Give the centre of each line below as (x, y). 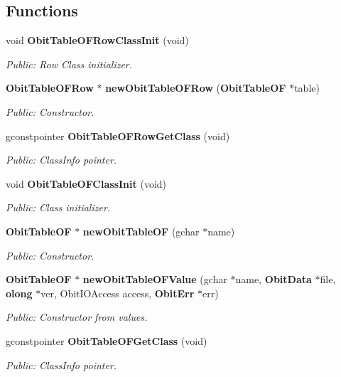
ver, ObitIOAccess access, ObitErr (118, 293)
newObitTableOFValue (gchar (155, 279)
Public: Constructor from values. (77, 317)
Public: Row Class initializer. (69, 64)
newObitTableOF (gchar (141, 231)
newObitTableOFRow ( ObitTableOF (196, 88)
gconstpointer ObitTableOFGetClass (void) (107, 340)
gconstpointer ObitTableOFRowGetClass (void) (118, 136)
